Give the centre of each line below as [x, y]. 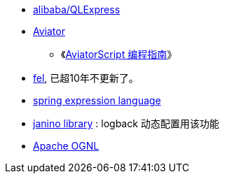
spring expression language [97, 100]
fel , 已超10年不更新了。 [86, 78]
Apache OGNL [66, 146]
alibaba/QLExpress [77, 9]
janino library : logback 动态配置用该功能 [126, 123]
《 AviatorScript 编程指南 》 [119, 54]
